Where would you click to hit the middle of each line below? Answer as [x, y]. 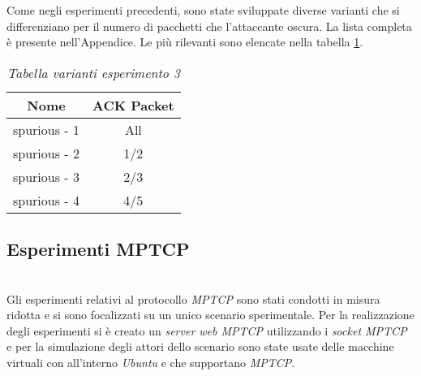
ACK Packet [133, 105]
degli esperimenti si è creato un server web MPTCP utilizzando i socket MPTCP [207, 330]
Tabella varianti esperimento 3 [93, 72]
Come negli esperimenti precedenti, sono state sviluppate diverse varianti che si [203, 10]
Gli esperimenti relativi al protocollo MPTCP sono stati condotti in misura [193, 298]
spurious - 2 [47, 153]
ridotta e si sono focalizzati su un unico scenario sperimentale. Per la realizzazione [210, 315]
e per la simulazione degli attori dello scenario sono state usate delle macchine [200, 346]
